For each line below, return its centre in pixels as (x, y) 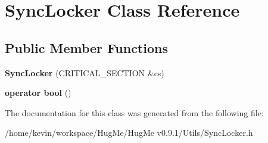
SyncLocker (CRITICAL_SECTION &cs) (85, 72)
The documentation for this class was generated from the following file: (134, 112)
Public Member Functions (86, 47)
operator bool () (38, 93)
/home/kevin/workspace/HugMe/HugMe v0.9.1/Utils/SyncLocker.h (129, 133)
